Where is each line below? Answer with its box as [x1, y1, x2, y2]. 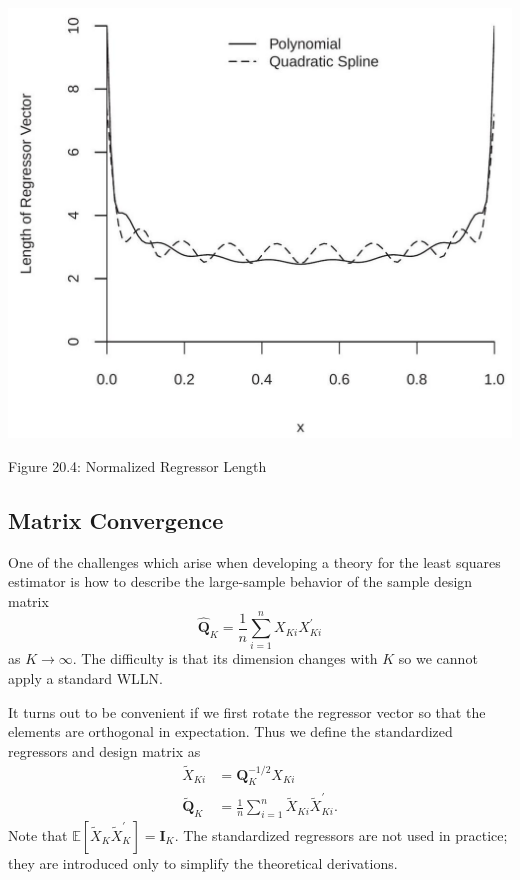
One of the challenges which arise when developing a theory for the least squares [8, 551, 501, 572]
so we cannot [398, 648, 478, 669]
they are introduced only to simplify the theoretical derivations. [8, 853, 398, 874]
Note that [8, 825, 68, 846]
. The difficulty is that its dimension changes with [72, 648, 378, 669]
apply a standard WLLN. [8, 668, 163, 689]
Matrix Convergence [8, 504, 224, 535]
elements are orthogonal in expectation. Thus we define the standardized [8, 721, 453, 742]
